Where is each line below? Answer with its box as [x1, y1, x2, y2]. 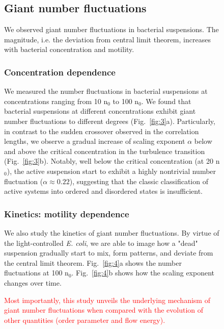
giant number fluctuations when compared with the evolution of [4, 305, 204, 315]
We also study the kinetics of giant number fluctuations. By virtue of [4, 227, 219, 238]
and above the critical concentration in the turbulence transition [4, 145, 205, 156]
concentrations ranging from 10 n [4, 95, 108, 106]
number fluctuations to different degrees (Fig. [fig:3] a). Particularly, [4, 115, 215, 126]
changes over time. [4, 277, 62, 288]
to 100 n [113, 95, 139, 106]
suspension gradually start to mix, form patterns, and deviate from [4, 247, 213, 258]
